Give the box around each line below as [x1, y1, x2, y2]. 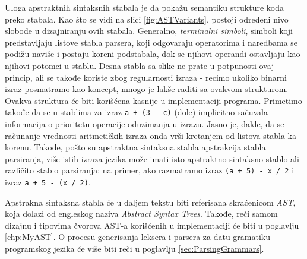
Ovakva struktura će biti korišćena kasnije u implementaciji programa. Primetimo [5, 94, 302, 106]
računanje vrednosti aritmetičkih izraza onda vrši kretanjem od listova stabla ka [5, 129, 296, 141]
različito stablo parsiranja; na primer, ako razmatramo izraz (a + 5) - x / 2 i [5, 164, 295, 176]
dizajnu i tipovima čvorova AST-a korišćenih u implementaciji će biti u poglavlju [5, 219, 299, 231]
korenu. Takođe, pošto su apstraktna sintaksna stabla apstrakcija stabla [5, 141, 266, 153]
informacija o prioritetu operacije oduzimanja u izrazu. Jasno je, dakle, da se [5, 118, 284, 129]
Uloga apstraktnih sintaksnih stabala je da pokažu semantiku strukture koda [5, 1, 284, 13]
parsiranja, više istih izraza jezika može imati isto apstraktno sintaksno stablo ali [5, 152, 299, 165]
